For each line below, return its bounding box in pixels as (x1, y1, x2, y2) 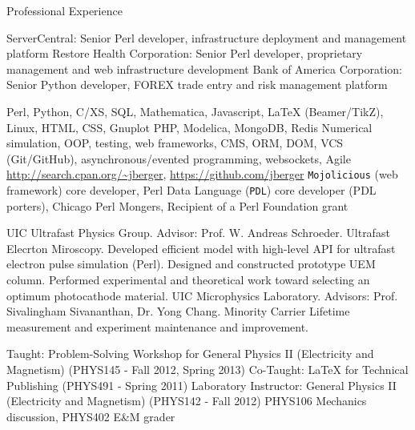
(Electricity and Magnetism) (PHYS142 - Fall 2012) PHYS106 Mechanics (6, 392, 367, 409)
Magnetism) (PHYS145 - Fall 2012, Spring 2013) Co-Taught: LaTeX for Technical (6, 361, 409, 377)
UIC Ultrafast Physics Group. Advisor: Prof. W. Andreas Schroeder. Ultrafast (6, 224, 390, 241)
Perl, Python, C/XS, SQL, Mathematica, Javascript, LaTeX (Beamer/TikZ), (6, 102, 384, 119)
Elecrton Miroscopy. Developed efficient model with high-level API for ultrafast (6, 239, 396, 256)
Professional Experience (6, 2, 123, 18)
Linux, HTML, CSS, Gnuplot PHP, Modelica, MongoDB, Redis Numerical (6, 119, 373, 135)
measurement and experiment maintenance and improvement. (6, 318, 309, 335)
